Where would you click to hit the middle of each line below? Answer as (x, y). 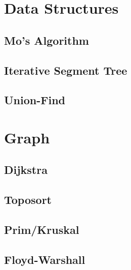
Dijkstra (26, 170)
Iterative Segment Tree (66, 70)
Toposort (28, 200)
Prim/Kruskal (42, 230)
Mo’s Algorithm (47, 40)
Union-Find (35, 100)
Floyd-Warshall (45, 259)
